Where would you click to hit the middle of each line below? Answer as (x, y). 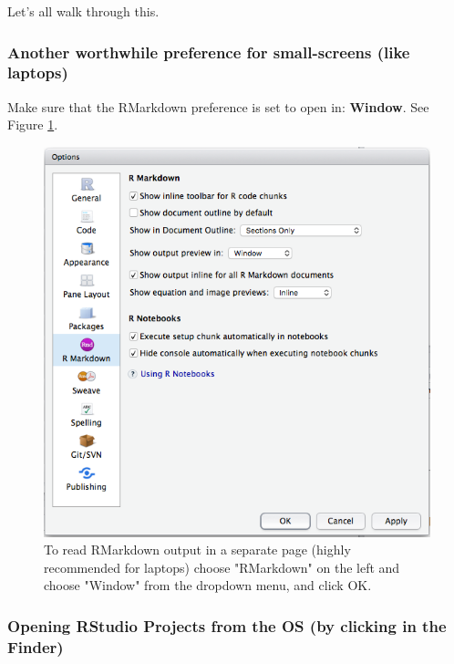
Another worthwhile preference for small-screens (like (209, 52)
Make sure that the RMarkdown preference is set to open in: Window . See (218, 106)
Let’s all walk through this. (83, 11)
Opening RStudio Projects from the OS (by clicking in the (227, 625)
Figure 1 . (33, 124)
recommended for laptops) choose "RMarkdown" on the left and (222, 567)
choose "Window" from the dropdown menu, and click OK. (208, 585)
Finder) (36, 646)
